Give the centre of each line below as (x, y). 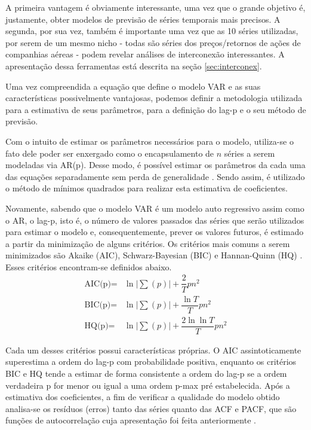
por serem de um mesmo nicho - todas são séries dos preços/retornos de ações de (153, 42)
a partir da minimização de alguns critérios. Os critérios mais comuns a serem (148, 243)
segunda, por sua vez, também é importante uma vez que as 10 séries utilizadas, (152, 31)
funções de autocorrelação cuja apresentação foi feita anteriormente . (131, 420)
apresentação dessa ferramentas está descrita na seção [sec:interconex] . (134, 65)
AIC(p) (98, 284)
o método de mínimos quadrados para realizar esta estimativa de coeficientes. (147, 188)
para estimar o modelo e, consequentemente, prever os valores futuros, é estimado (155, 232)
